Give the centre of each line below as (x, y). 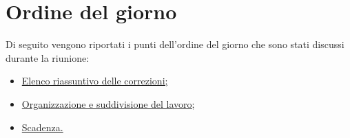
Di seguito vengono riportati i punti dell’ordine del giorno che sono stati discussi (175, 44)
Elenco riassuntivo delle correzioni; (95, 81)
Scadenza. (42, 127)
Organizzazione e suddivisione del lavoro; (108, 103)
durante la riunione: (48, 57)
